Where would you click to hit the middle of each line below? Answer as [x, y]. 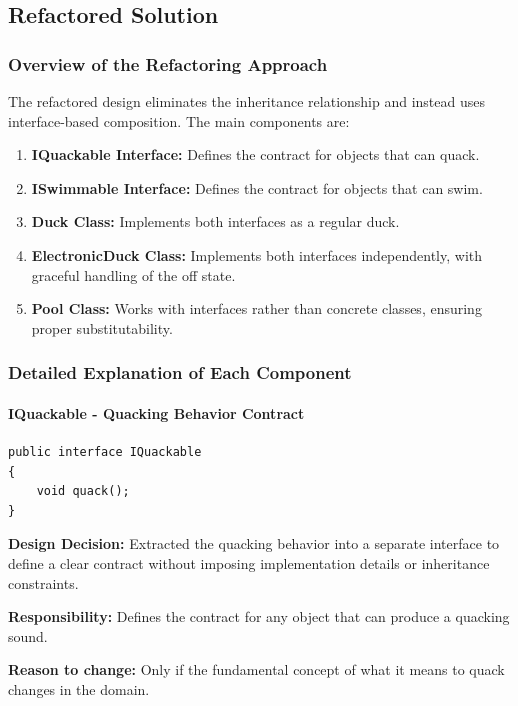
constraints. [43, 582]
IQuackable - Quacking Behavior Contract [156, 412]
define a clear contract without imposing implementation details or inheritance [249, 562]
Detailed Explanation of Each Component [180, 372]
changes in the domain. [79, 688]
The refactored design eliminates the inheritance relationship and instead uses [247, 101]
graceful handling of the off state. [133, 274]
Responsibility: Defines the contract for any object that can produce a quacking [259, 616]
